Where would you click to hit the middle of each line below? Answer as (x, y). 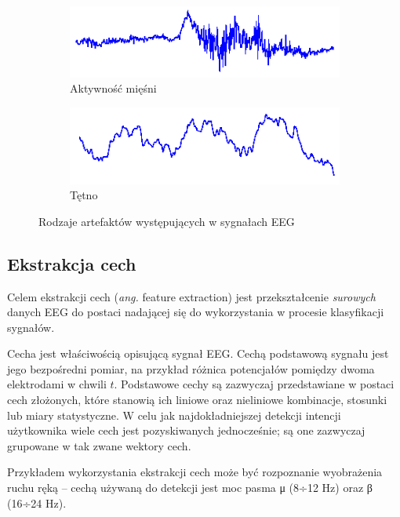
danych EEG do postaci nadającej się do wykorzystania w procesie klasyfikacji (196, 312)
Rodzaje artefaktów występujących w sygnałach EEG (167, 221)
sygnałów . (31, 327)
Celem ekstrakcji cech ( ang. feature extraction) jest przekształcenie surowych (191, 296)
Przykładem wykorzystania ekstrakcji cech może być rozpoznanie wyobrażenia (195, 472)
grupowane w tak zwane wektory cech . (99, 445)
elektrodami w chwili (57, 384)
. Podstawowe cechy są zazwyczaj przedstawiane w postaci (254, 384)
